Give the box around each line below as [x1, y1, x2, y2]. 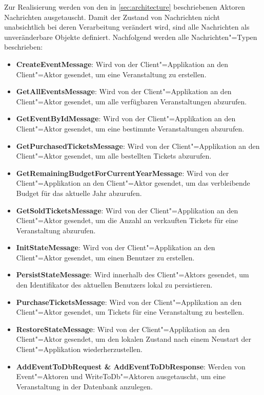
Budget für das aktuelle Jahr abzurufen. [16, 187, 142, 198]
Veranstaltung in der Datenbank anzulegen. [16, 381, 153, 391]
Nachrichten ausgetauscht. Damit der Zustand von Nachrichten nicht [4, 11, 220, 22]
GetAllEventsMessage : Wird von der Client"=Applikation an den [16, 86, 232, 97]
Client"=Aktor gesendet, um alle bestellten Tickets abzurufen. [16, 150, 212, 161]
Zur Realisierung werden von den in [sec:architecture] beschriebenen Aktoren [4, 2, 246, 12]
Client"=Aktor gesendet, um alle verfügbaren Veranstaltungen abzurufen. [16, 96, 247, 106]
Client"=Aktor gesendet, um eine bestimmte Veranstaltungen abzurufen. [16, 123, 245, 134]
